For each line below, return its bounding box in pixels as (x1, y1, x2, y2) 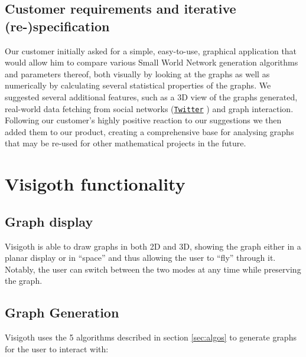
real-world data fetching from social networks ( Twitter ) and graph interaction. (5, 102, 294, 114)
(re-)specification (5, 17, 110, 35)
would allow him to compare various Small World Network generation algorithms (5, 56, 298, 68)
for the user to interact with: (5, 342, 109, 355)
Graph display (5, 212, 93, 230)
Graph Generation (5, 303, 119, 322)
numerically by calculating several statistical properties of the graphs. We (5, 79, 271, 91)
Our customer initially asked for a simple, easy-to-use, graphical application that (5, 44, 297, 57)
